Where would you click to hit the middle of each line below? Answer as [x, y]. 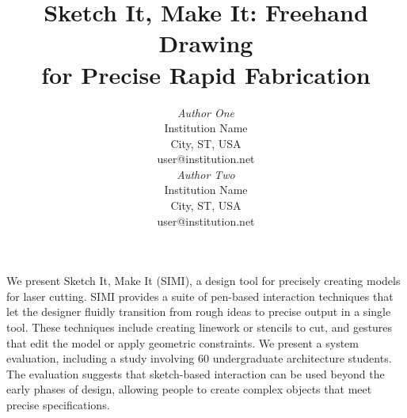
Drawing [206, 43]
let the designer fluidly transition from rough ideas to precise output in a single [199, 312]
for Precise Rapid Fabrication [206, 74]
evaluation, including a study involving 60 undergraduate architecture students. [199, 358]
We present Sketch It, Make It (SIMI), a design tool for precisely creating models [203, 281]
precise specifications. [58, 405]
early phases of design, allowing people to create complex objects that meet [189, 389]
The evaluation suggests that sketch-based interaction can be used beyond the [196, 373]
